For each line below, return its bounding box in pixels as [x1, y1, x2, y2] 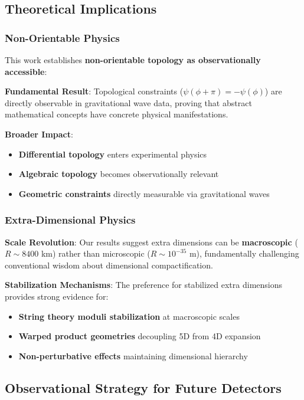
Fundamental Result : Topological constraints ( [5, 85, 184, 97]
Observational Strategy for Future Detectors [5, 378, 282, 396]
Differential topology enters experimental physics [18, 147, 207, 160]
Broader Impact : [5, 127, 73, 140]
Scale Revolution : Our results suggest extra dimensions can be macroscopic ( [5, 235, 298, 248]
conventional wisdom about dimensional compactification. [5, 258, 213, 271]
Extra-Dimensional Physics [5, 212, 136, 227]
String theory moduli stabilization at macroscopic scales [18, 310, 240, 322]
